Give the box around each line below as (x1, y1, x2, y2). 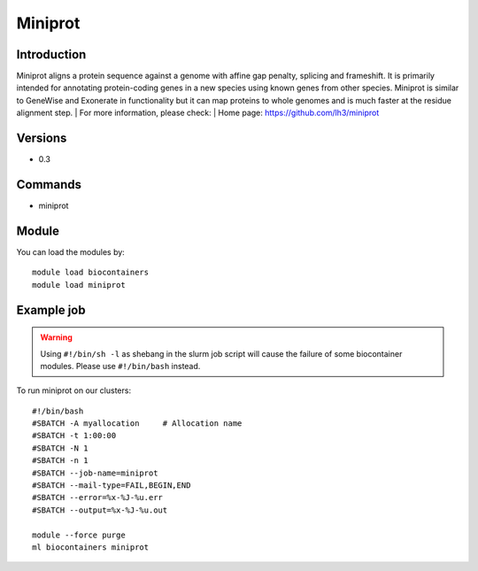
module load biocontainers (32, 267, 150, 278)
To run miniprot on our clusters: (16, 385, 132, 396)
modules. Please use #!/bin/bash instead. (40, 360, 201, 371)
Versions (16, 131, 67, 146)
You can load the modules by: (16, 246, 126, 257)
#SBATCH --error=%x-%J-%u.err (32, 492, 164, 503)
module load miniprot (32, 280, 126, 289)
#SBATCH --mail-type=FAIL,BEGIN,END (32, 481, 191, 490)
